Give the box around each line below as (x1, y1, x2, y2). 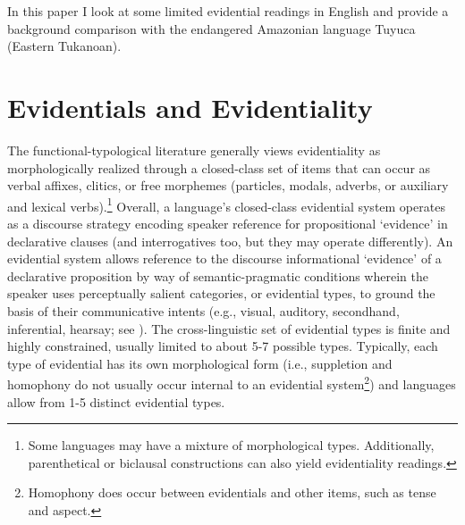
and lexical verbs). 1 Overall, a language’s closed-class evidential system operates (7, 194, 445, 215)
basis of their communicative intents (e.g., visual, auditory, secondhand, (7, 301, 400, 320)
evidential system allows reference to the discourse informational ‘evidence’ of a (7, 249, 442, 268)
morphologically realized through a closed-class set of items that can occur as (7, 158, 431, 177)
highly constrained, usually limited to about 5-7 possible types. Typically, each (7, 337, 438, 355)
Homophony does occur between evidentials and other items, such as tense (28, 483, 436, 502)
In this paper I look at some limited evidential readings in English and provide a (7, 2, 449, 20)
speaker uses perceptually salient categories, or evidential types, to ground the (7, 284, 435, 303)
